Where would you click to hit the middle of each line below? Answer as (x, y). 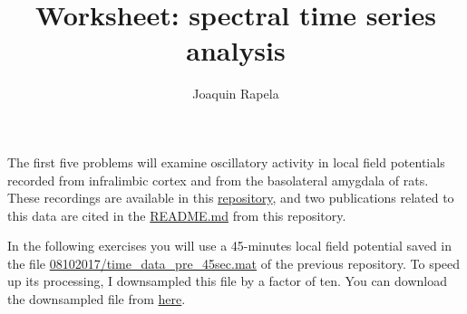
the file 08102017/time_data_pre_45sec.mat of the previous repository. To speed (234, 263)
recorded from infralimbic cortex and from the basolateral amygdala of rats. (218, 180)
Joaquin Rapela (236, 94)
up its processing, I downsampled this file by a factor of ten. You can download (228, 281)
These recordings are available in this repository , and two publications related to (231, 198)
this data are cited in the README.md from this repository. (177, 215)
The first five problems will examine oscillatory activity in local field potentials (226, 162)
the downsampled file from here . (97, 299)
